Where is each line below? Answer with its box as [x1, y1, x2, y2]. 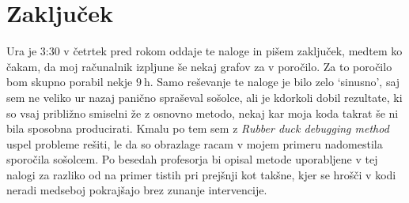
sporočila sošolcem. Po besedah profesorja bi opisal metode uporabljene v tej [6, 151, 378, 167]
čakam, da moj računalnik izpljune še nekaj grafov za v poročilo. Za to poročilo [6, 58, 392, 74]
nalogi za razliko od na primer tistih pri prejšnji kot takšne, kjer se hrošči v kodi [6, 166, 396, 182]
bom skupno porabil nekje [6, 73, 133, 90]
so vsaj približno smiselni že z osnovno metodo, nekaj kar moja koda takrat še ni [6, 104, 399, 121]
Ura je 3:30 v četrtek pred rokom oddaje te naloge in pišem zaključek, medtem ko [6, 43, 403, 59]
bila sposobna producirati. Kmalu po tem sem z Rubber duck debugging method [6, 120, 389, 137]
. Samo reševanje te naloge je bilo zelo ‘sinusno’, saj [150, 73, 400, 90]
